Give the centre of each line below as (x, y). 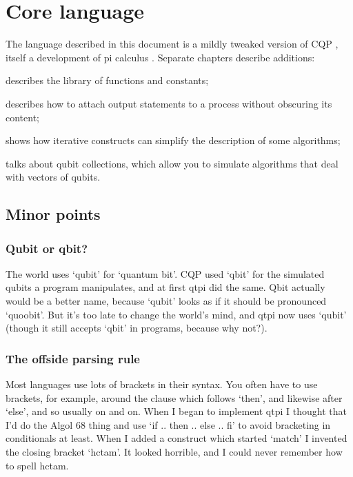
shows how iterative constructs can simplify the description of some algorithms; (173, 140)
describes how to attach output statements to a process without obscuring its (169, 103)
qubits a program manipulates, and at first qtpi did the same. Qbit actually (165, 287)
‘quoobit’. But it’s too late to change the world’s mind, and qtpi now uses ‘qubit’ (176, 314)
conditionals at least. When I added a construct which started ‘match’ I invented (176, 438)
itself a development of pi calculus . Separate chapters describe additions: (160, 57)
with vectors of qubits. (53, 177)
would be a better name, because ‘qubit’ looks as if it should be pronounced (166, 301)
